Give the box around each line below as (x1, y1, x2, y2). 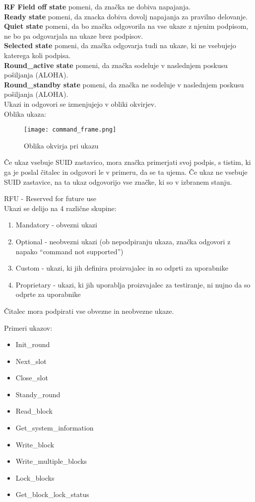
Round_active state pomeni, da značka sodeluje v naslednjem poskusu (4, 60, 228, 70)
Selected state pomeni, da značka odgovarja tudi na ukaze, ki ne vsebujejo (4, 40, 236, 51)
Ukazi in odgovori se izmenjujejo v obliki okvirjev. (4, 98, 157, 109)
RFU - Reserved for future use (4, 193, 96, 204)
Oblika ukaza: (4, 108, 46, 119)
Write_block (15, 439, 54, 449)
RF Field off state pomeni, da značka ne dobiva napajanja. (4, 1, 191, 11)
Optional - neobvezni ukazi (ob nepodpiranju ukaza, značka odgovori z (15, 236, 231, 246)
